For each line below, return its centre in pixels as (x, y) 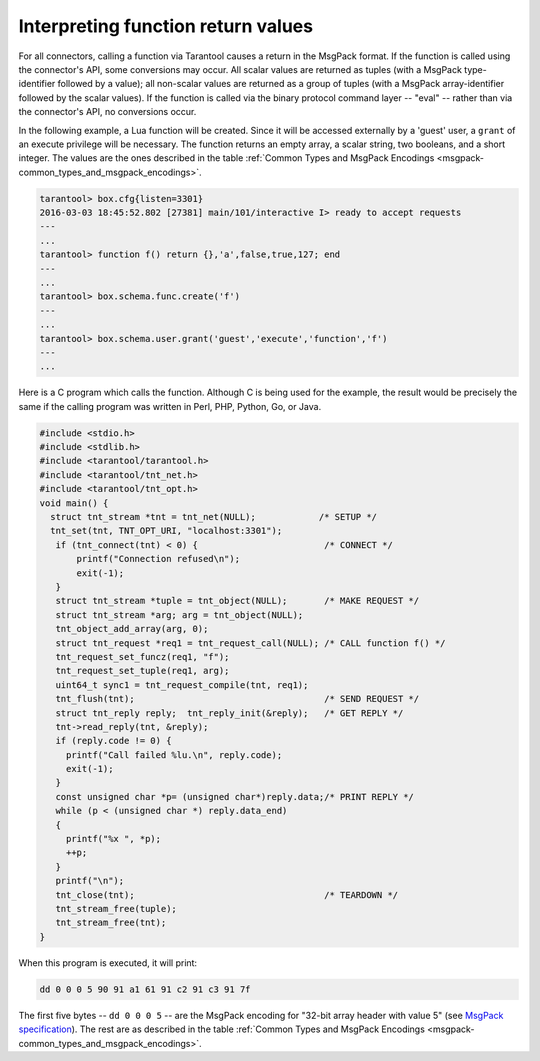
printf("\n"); (90, 881)
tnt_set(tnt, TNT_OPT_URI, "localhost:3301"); (166, 531)
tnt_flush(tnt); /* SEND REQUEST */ (237, 699)
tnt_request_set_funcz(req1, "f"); (142, 656)
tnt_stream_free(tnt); (111, 923)
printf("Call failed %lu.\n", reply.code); (174, 754)
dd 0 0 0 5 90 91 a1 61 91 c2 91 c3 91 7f (145, 989)
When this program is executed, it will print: (108, 962)
